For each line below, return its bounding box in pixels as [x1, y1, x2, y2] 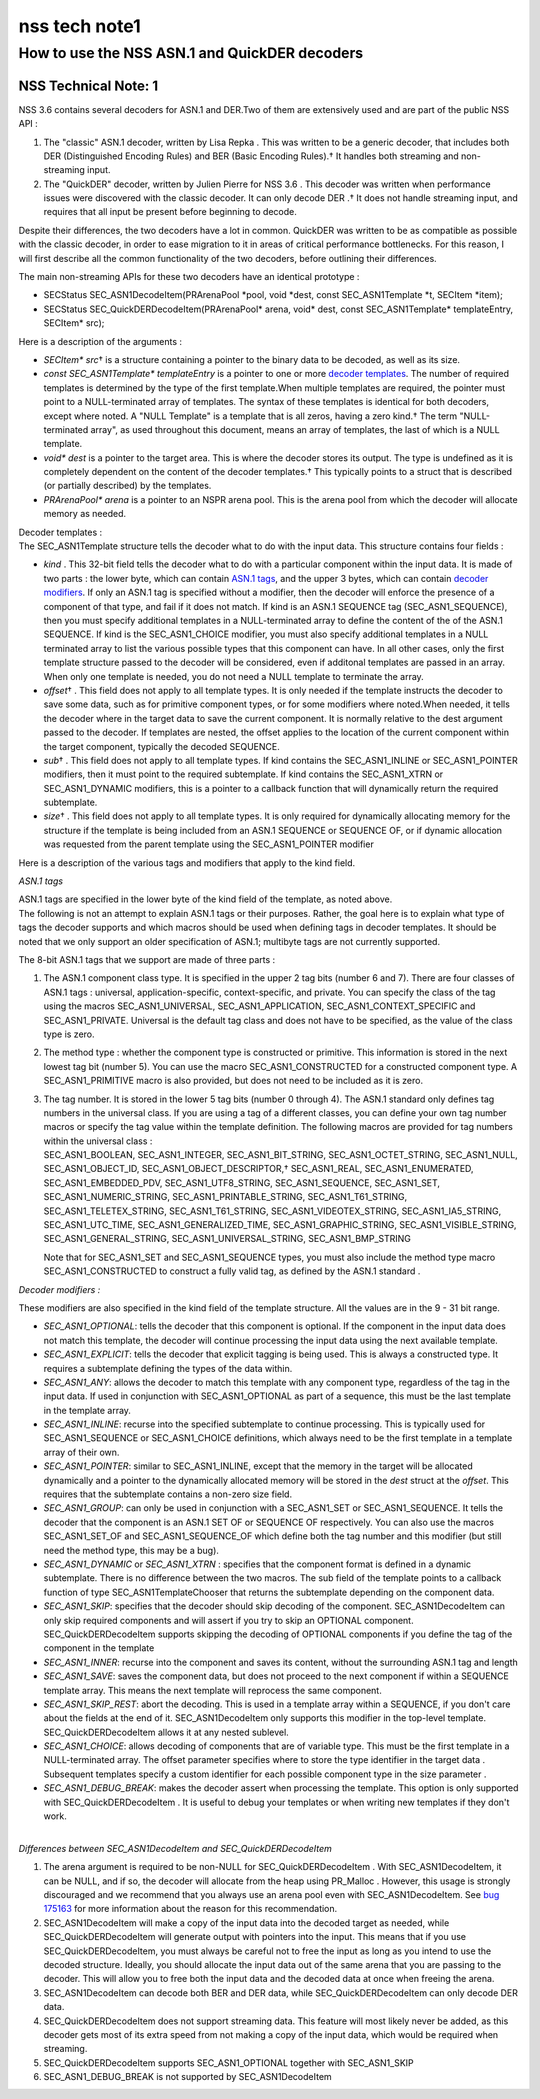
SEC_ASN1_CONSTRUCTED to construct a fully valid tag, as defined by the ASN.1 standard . [43, 1265, 421, 1277]
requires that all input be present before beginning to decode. [43, 206, 297, 218]
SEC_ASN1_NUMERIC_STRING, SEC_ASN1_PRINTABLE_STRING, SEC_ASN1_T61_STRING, [43, 1191, 408, 1203]
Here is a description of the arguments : [18, 335, 183, 347]
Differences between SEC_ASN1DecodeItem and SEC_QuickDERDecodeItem [18, 1842, 332, 1854]
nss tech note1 [18, 15, 142, 37]
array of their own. [43, 1446, 120, 1458]
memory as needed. [43, 508, 127, 520]
